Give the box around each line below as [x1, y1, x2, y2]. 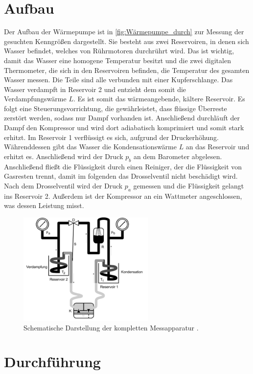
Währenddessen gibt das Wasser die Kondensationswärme [4, 141, 177, 152]
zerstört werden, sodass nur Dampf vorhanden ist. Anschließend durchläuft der [4, 113, 240, 123]
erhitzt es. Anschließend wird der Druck [4, 151, 123, 161]
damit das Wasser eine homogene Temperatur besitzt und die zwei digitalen [4, 55, 231, 65]
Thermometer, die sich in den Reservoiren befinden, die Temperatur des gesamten [4, 65, 250, 75]
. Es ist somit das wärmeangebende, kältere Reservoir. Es [73, 93, 245, 104]
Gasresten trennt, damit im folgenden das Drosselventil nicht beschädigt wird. [4, 171, 238, 181]
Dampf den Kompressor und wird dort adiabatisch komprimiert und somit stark [4, 122, 244, 133]
